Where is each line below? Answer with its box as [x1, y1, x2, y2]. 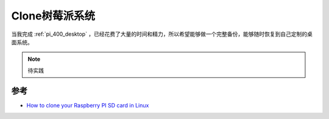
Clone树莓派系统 [11, 9, 96, 22]
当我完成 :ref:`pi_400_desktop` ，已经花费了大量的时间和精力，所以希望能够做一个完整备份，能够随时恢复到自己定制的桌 [11, 30, 313, 38]
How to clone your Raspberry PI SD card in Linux [26, 101, 149, 109]
